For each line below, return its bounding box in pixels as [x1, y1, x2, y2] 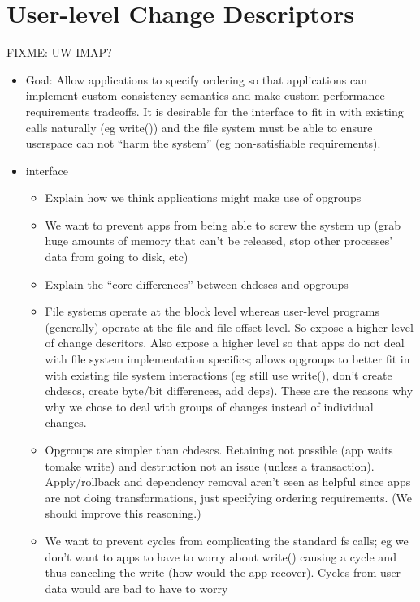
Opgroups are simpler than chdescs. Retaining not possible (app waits [45, 441, 393, 458]
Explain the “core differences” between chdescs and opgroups [45, 275, 349, 292]
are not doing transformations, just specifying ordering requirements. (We [45, 488, 413, 505]
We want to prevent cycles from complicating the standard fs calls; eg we [45, 531, 409, 548]
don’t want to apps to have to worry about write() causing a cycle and [45, 548, 396, 565]
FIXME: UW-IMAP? [6, 44, 112, 61]
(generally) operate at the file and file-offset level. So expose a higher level [45, 318, 414, 335]
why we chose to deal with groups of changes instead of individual [45, 398, 374, 415]
